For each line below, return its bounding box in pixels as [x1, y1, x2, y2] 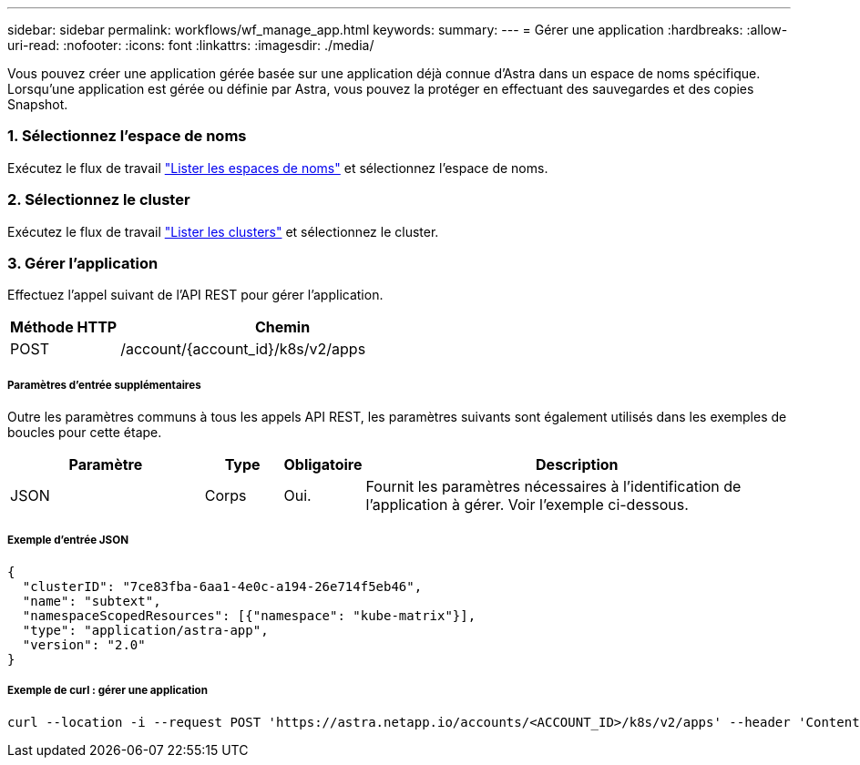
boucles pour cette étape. [7, 424, 162, 441]
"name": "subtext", [22, 593, 161, 608]
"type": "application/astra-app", [22, 622, 269, 637]
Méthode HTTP [10, 318, 118, 337]
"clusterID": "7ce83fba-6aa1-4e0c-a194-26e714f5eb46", [22, 578, 423, 594]
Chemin [254, 318, 311, 337]
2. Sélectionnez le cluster [7, 190, 190, 209]
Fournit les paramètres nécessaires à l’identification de [365, 477, 742, 496]
